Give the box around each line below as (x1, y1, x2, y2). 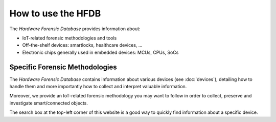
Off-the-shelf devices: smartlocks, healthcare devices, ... (22, 42, 143, 48)
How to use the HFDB (9, 8, 101, 19)
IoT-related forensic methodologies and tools (22, 35, 117, 41)
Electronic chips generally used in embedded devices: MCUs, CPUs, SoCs (22, 49, 179, 55)
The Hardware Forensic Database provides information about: (9, 26, 141, 32)
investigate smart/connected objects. (9, 100, 88, 106)
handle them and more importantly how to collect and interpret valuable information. (9, 84, 187, 90)
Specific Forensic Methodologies (9, 63, 117, 71)
